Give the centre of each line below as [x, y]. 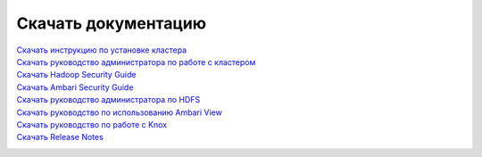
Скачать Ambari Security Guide [75, 87]
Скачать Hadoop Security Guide [76, 75]
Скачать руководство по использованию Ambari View [119, 112]
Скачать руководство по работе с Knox [92, 124]
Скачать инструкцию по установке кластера [102, 50]
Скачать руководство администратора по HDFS [108, 100]
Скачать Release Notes [60, 137]
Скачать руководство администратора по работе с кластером [136, 62]
